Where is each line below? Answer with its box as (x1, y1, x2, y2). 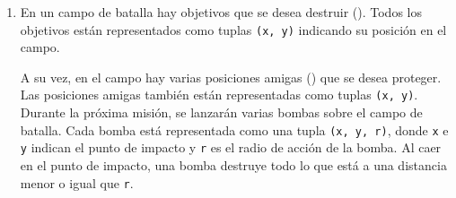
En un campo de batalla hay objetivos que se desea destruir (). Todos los (20, 3, 422, 21)
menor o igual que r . (20, 173, 134, 192)
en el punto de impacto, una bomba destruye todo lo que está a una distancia (20, 156, 447, 174)
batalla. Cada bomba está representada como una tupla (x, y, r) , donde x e (20, 120, 449, 139)
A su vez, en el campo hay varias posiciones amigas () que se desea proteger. (20, 67, 442, 86)
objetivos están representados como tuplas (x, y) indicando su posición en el (20, 20, 447, 39)
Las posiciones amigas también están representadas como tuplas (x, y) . (20, 85, 418, 104)
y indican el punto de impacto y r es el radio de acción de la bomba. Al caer (20, 138, 442, 157)
